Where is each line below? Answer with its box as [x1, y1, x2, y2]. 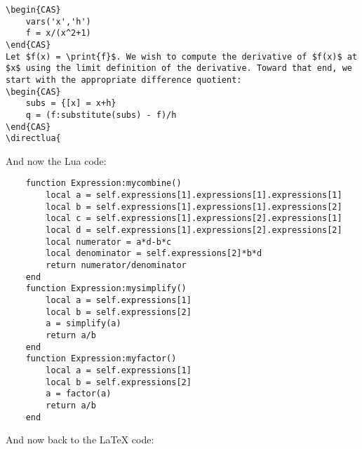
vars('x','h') [25, 16, 91, 27]
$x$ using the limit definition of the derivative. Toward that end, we [6, 63, 352, 74]
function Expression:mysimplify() [25, 283, 187, 294]
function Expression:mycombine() [25, 178, 182, 189]
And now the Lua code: [6, 153, 107, 168]
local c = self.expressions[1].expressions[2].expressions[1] [46, 213, 342, 224]
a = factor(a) [46, 389, 112, 399]
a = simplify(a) [46, 319, 121, 329]
